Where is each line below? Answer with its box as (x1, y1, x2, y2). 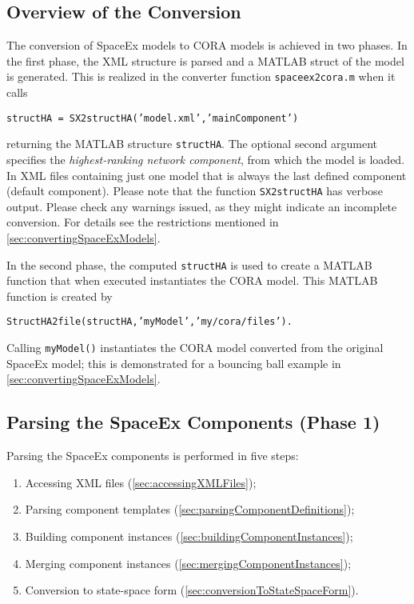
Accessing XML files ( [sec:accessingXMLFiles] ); (25, 474, 257, 490)
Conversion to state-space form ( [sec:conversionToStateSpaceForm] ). (25, 582, 359, 598)
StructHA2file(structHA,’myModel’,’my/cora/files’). (6, 316, 293, 328)
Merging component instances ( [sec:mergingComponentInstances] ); (25, 554, 352, 571)
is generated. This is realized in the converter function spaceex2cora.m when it (6, 68, 396, 85)
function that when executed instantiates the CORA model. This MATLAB (6, 272, 378, 289)
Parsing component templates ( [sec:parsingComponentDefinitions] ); (25, 501, 355, 518)
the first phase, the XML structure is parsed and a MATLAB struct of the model (6, 52, 404, 69)
